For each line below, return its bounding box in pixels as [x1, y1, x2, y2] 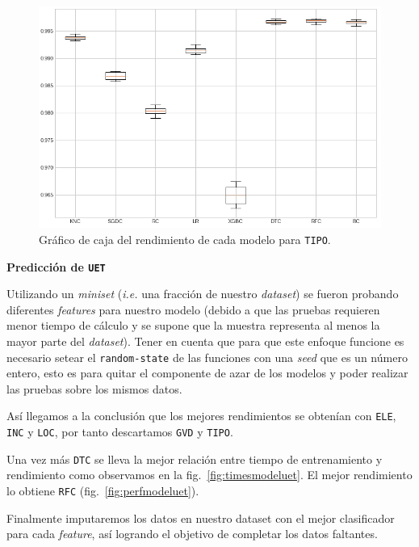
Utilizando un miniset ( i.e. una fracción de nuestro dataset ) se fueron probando [6, 285, 399, 302]
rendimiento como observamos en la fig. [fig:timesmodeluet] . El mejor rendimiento [6, 466, 413, 483]
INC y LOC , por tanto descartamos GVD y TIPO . [6, 423, 233, 440]
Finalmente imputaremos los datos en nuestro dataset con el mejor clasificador [6, 509, 395, 526]
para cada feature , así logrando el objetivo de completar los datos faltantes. [6, 525, 378, 542]
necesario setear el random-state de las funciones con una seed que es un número [6, 348, 408, 365]
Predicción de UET [6, 258, 106, 275]
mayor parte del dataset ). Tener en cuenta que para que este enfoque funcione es [6, 333, 404, 350]
